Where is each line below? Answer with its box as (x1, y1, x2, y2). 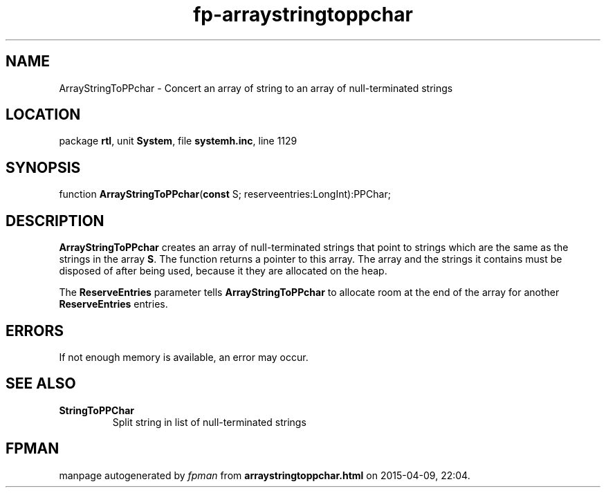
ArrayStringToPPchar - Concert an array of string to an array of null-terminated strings (59, 82, 453, 94)
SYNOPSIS (6, 158, 81, 176)
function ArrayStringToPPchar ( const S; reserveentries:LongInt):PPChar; (59, 188, 391, 201)
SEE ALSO (6, 375, 76, 393)
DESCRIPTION (6, 212, 104, 230)
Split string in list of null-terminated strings (112, 416, 306, 428)
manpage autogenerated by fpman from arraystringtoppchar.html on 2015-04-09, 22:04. (59, 469, 470, 481)
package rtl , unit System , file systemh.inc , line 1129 (59, 135, 297, 147)
